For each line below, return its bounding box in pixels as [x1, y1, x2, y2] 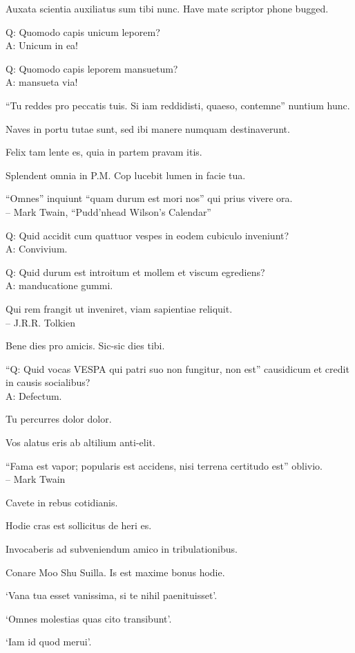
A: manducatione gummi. [6, 278, 113, 293]
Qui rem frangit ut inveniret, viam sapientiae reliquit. [6, 301, 233, 315]
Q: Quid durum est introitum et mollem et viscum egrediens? [6, 264, 265, 279]
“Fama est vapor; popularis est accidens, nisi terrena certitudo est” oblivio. [6, 458, 323, 472]
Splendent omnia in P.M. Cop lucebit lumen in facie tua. [6, 167, 246, 182]
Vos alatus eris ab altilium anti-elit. [6, 435, 155, 450]
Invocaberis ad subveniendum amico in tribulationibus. [6, 542, 238, 556]
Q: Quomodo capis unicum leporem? [6, 24, 160, 39]
